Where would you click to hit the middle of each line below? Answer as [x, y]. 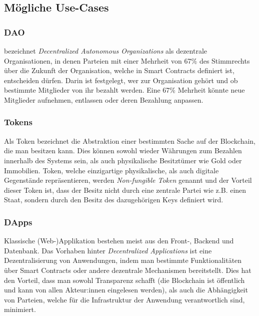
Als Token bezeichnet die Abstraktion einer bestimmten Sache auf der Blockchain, [130, 140]
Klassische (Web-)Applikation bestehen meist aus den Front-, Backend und [119, 241]
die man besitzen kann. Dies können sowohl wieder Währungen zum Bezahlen [123, 150]
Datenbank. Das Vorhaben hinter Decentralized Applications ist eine [108, 250]
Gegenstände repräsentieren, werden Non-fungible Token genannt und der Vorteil [128, 180]
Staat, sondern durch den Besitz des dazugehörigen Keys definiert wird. [114, 200]
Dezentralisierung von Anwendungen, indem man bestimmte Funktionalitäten [123, 260]
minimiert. [20, 309]
